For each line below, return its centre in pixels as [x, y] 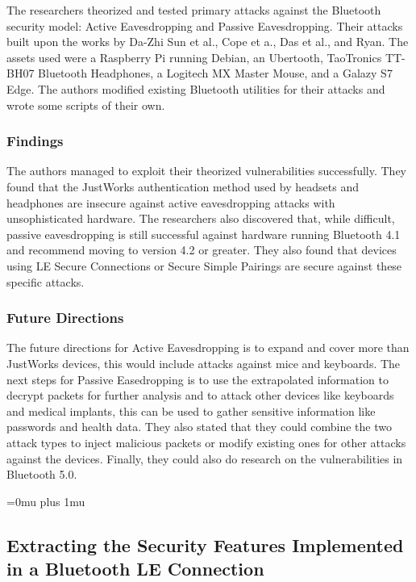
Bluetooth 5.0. [42, 474]
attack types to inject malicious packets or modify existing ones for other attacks [206, 442]
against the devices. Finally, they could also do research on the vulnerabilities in [205, 458]
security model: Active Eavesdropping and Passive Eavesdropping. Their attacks [205, 25]
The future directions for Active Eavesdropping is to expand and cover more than [208, 348]
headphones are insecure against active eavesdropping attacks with [171, 202]
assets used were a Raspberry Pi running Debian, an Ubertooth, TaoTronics [194, 57]
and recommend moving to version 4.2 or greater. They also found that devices [202, 250]
